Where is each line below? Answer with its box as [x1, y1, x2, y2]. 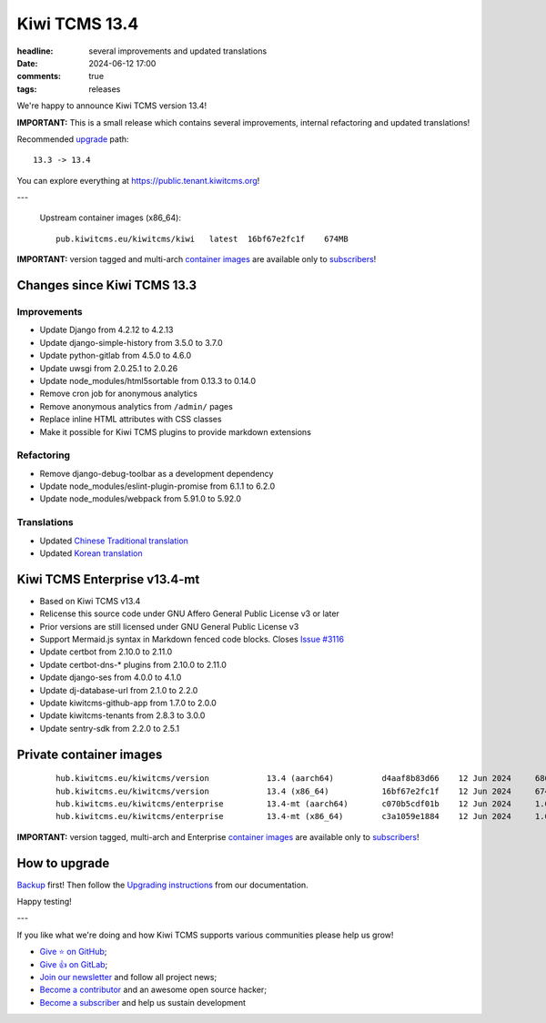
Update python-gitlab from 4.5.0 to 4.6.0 [39, 350, 191, 361]
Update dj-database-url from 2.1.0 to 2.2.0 [39, 684, 198, 695]
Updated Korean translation [39, 547, 143, 559]
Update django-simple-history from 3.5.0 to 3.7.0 [39, 337, 223, 348]
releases [88, 83, 121, 95]
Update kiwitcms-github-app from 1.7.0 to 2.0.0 [39, 697, 217, 708]
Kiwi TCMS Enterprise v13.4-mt [16, 572, 200, 587]
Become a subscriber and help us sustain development [39, 997, 246, 1008]
